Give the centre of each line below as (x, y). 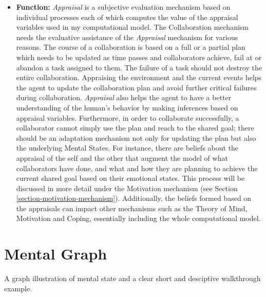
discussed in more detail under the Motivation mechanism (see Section (127, 188)
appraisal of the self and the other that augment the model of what (122, 157)
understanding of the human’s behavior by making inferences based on (127, 107)
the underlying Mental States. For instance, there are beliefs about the (127, 148)
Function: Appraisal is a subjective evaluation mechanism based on (123, 7)
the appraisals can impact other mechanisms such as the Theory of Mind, (132, 208)
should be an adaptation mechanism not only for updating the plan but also (136, 137)
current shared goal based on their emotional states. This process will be (130, 178)
